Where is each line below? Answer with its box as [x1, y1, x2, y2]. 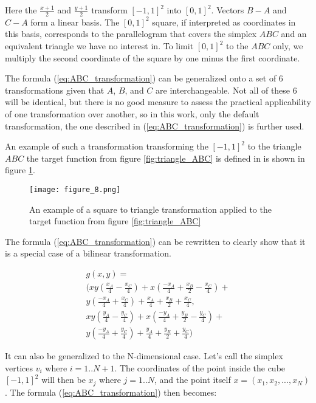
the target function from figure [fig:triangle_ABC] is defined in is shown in [26, 151, 305, 164]
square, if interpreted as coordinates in [152, 15, 296, 28]
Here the [5, 4, 37, 16]
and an [281, 27, 307, 40]
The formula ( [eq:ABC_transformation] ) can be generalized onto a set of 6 [5, 72, 283, 84]
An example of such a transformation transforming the [5, 140, 208, 153]
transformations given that [5, 83, 105, 96]
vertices [5, 361, 33, 374]
